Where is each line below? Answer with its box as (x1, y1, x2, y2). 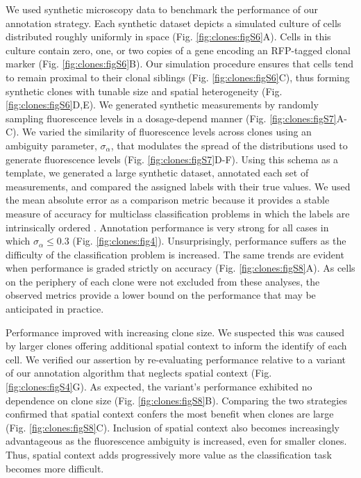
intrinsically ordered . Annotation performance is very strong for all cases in (6, 220, 329, 234)
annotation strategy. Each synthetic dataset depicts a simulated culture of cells (6, 15, 342, 30)
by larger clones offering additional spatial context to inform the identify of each (6, 338, 347, 353)
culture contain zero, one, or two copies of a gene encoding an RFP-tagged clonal (6, 42, 351, 57)
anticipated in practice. (6, 302, 104, 316)
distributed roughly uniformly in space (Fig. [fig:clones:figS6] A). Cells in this (6, 29, 331, 44)
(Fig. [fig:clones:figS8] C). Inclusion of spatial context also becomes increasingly (6, 420, 339, 434)
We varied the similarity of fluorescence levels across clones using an (22, 124, 312, 139)
